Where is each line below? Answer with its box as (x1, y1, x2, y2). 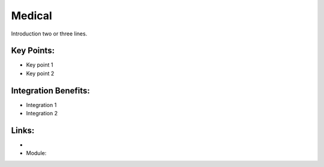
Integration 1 (26, 101, 57, 108)
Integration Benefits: (11, 85, 90, 96)
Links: (11, 125, 35, 135)
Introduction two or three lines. (11, 30, 88, 37)
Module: (26, 150, 47, 157)
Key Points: (11, 46, 55, 56)
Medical (11, 9, 52, 22)
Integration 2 (26, 110, 58, 117)
